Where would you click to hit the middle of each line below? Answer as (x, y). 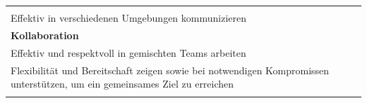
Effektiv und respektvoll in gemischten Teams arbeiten (128, 52)
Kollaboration (45, 35)
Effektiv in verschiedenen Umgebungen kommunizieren (129, 18)
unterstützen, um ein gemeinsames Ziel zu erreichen (122, 84)
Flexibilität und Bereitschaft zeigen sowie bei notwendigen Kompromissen (170, 70)
